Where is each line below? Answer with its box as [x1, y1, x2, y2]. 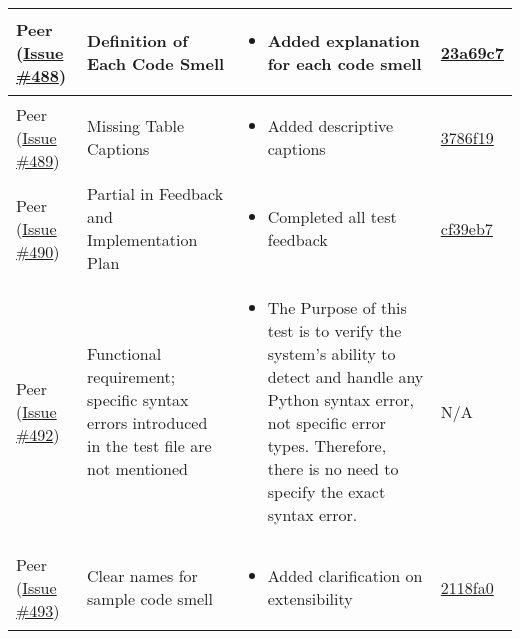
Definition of [87, 29, 188, 52]
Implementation [87, 228, 198, 251]
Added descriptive [267, 114, 394, 137]
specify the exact [267, 480, 386, 503]
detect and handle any [267, 365, 424, 388]
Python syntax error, [267, 388, 414, 411]
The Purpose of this [267, 296, 407, 319]
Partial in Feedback [87, 182, 224, 205]
